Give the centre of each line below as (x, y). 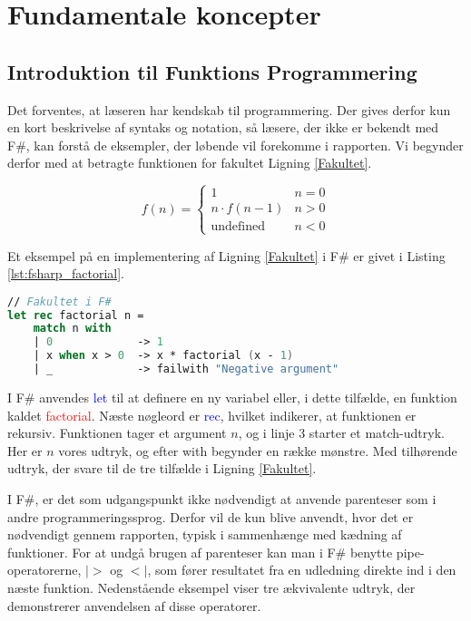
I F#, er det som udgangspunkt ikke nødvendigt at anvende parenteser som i (222, 498)
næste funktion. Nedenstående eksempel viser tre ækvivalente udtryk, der (211, 587)
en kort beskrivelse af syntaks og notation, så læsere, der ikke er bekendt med (223, 127)
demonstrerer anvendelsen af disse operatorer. (134, 605)
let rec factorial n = (76, 315)
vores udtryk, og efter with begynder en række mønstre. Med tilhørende (258, 450)
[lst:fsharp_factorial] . (66, 273)
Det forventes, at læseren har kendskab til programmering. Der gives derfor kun (229, 109)
